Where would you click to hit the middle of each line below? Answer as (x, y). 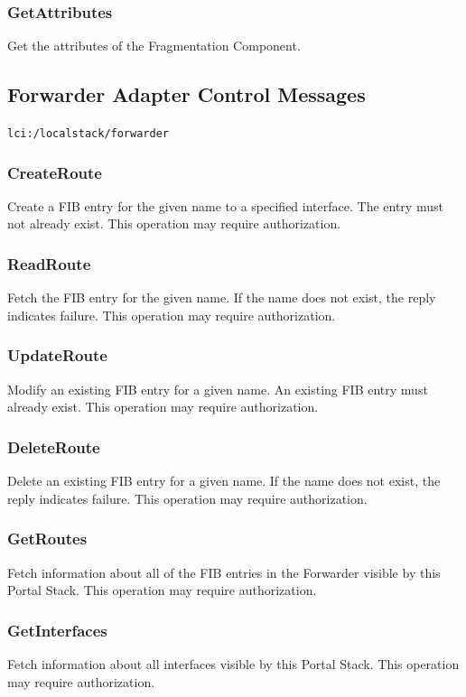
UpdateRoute (57, 355)
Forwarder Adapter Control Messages (186, 94)
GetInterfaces (57, 630)
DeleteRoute (54, 446)
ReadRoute (49, 264)
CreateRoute (55, 172)
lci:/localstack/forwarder (88, 134)
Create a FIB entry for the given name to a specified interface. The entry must (225, 205)
